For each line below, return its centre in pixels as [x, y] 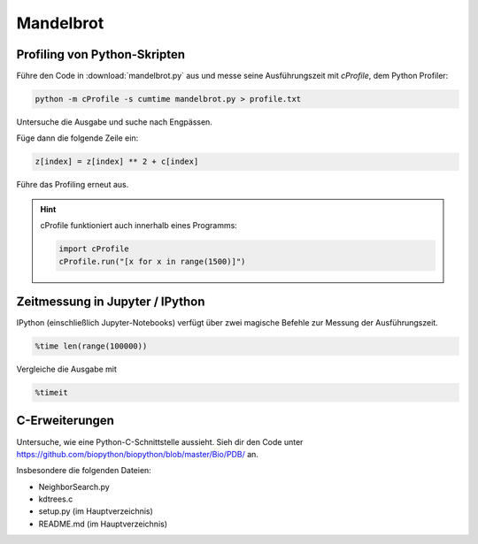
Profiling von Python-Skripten [101, 54]
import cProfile [94, 249]
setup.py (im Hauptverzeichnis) [96, 511]
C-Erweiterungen [66, 421]
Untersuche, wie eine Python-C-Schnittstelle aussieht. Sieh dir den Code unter [160, 441]
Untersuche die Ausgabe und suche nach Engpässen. [114, 122]
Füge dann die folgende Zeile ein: [77, 138]
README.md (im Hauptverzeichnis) [103, 524]
